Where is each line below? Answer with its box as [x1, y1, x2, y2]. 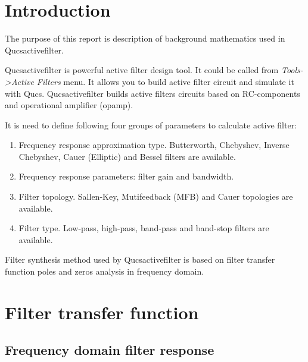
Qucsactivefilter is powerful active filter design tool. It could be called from [5, 64, 279, 76]
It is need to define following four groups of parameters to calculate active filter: [5, 118, 297, 131]
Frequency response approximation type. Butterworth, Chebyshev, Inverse [18, 138, 290, 151]
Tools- [281, 64, 303, 76]
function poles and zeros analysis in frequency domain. [5, 265, 204, 278]
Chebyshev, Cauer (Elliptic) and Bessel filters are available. [18, 150, 236, 162]
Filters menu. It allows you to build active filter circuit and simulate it [36, 75, 294, 87]
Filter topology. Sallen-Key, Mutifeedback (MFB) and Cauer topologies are [18, 190, 293, 203]
